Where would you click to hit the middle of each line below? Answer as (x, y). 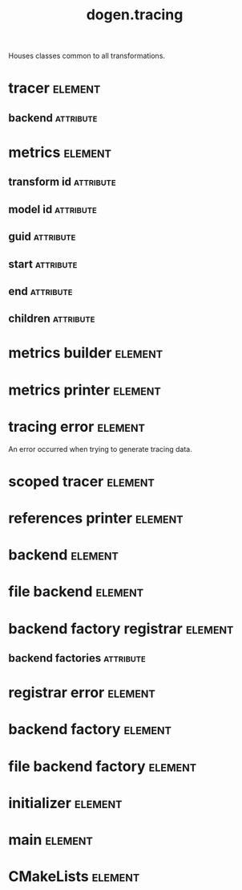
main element (51, 840)
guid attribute (42, 237)
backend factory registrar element (121, 628)
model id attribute (53, 209)
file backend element (76, 592)
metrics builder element (85, 353)
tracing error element (77, 427)
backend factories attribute (77, 658)
